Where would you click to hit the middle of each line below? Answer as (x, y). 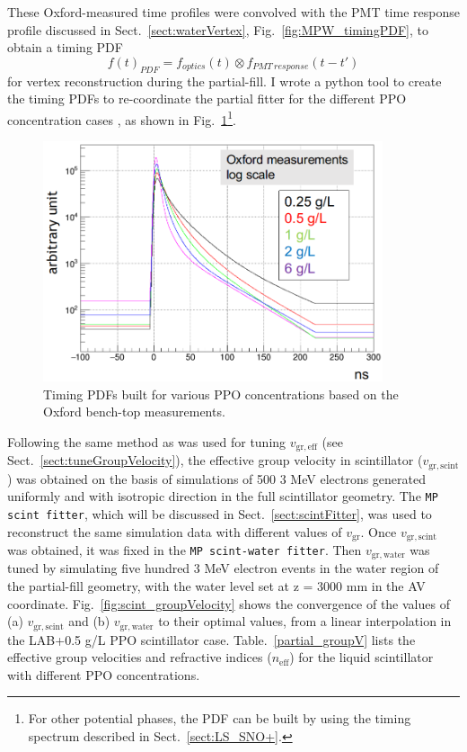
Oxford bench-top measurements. (134, 412)
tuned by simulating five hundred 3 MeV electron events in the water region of (223, 568)
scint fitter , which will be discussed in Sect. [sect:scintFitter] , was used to (220, 513)
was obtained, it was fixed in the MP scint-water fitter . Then (185, 550)
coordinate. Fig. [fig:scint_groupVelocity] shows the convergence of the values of (229, 603)
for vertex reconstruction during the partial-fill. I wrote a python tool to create (225, 81)
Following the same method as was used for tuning (147, 441)
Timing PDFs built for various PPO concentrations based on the (221, 394)
